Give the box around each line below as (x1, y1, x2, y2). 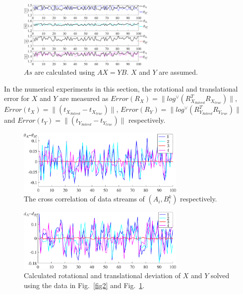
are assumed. (159, 67, 198, 77)
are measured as (60, 93, 109, 103)
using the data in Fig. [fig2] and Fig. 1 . (24, 280, 145, 290)
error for (4, 93, 30, 103)
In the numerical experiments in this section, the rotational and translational (4, 83, 238, 94)
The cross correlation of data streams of (24, 194, 145, 204)
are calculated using (34, 67, 95, 77)
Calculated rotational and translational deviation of (24, 270, 181, 281)
